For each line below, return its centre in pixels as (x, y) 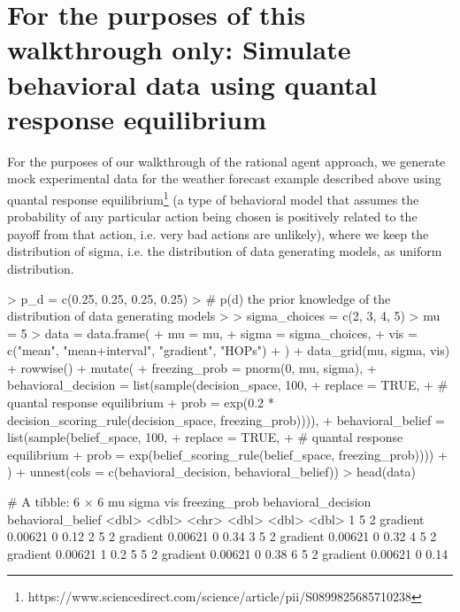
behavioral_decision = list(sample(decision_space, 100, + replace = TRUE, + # (228, 385)
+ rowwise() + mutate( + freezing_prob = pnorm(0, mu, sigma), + (192, 367)
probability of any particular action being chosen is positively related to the (212, 217)
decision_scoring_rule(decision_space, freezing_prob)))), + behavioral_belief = (226, 419)
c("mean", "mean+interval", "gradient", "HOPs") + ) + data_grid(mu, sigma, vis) (229, 350)
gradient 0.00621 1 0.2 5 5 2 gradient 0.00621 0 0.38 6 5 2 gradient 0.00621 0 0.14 (228, 553)
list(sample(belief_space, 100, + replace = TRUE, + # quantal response (205, 437)
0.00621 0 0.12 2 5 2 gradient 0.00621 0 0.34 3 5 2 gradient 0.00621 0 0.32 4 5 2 (222, 536)
